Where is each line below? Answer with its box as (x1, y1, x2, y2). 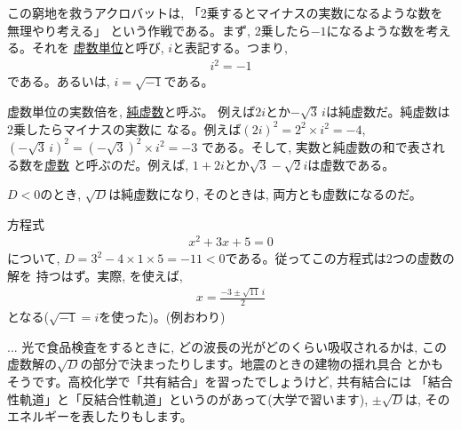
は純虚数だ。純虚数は (325, 101, 450, 120)
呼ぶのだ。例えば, (85, 155, 189, 173)
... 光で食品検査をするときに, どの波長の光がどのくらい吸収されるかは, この (7, 337, 447, 355)
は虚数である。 (307, 155, 395, 173)
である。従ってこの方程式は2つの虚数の (225, 249, 455, 267)
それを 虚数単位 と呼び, (31, 38, 164, 57)
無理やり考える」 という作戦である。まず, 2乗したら (7, 20, 311, 39)
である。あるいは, (7, 72, 110, 91)
